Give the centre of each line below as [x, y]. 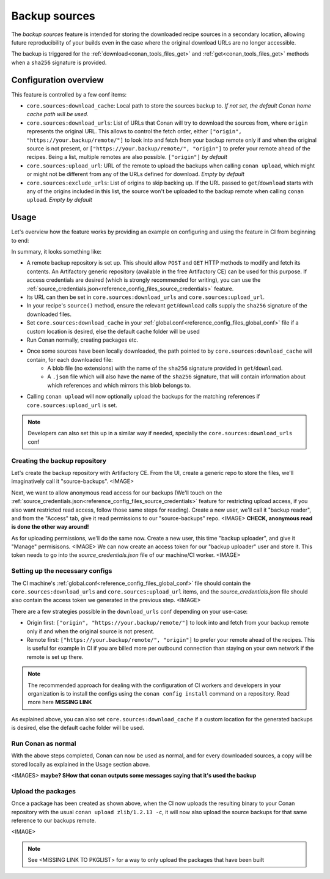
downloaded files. [49, 314]
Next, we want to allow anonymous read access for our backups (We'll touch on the [117, 493]
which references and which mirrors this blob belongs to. [119, 385]
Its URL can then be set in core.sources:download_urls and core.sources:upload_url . [146, 297]
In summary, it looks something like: [57, 252]
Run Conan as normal [44, 743]
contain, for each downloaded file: [70, 359]
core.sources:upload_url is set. [72, 405]
